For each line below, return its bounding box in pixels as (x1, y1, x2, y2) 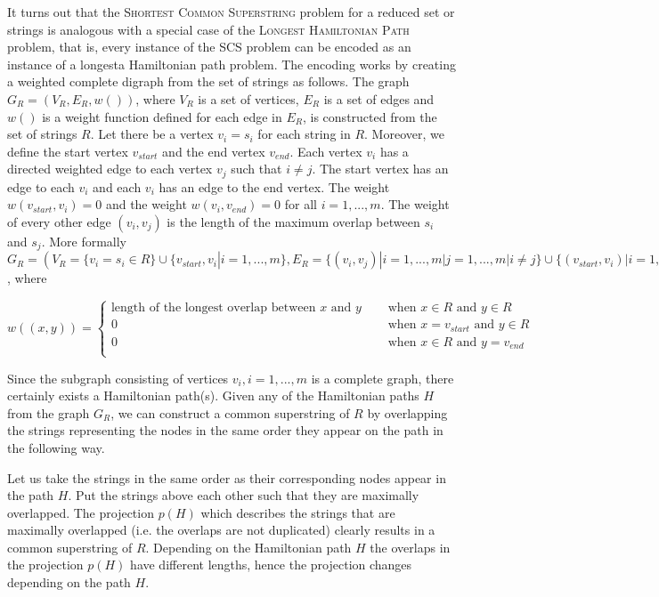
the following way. (7, 438, 105, 456)
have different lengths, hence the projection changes (130, 555, 412, 574)
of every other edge (7, 212, 111, 230)
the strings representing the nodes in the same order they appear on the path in (7, 421, 443, 440)
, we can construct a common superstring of (110, 403, 350, 422)
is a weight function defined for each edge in (42, 107, 282, 125)
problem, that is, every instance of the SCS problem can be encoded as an (7, 37, 411, 56)
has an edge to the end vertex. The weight (159, 177, 390, 196)
